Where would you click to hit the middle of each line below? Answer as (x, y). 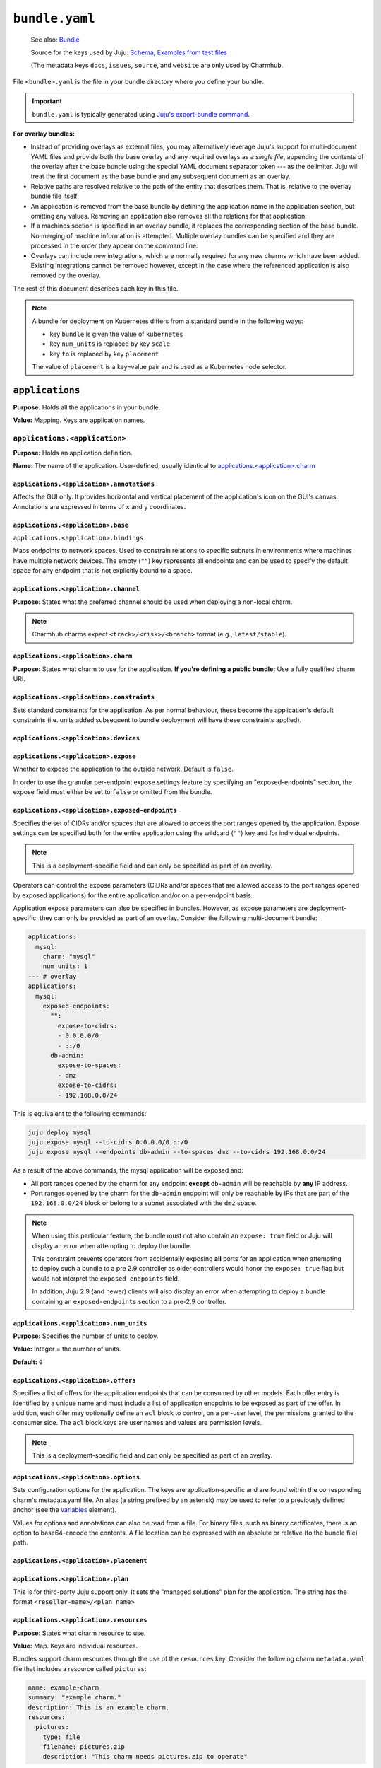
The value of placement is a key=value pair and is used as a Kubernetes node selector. (159, 367)
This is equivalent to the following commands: (80, 1113)
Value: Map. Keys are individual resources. (75, 1646)
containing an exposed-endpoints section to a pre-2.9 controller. (129, 1301)
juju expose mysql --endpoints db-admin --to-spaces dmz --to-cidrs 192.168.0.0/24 (177, 1152)
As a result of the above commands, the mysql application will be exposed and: (128, 1170)
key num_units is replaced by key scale (110, 344)
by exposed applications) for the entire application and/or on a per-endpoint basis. (133, 895)
